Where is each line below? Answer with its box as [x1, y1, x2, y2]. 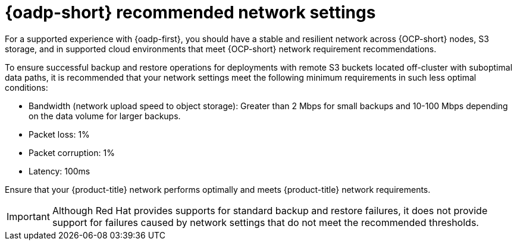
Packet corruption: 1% [29, 147, 115, 158]
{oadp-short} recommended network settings [5, 2, 376, 23]
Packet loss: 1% [29, 129, 90, 139]
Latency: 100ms [29, 166, 90, 176]
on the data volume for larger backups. [29, 110, 181, 121]
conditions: [5, 82, 48, 93]
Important [7, 210, 50, 222]
